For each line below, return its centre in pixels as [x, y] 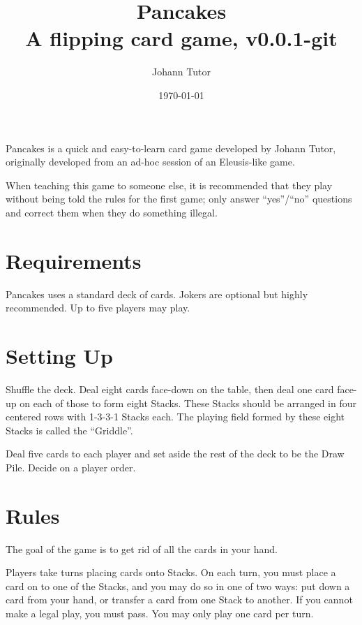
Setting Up [60, 355]
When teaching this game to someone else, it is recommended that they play [169, 185]
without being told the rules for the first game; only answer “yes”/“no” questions [179, 199]
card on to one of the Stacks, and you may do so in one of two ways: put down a [178, 586]
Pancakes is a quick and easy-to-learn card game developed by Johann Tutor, [171, 148]
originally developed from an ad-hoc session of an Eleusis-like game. [150, 162]
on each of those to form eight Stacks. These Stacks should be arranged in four [188, 403]
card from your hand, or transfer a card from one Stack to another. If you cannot [179, 600]
